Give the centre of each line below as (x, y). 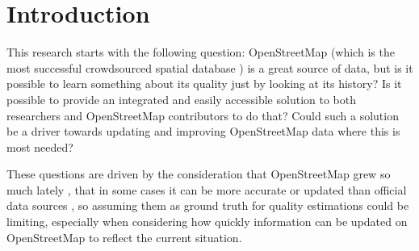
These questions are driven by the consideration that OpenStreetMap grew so (199, 174)
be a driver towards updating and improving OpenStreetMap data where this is (203, 131)
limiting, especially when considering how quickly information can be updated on (207, 222)
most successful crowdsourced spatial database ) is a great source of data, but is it (210, 67)
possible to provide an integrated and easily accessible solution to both (181, 99)
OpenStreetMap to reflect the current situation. (124, 237)
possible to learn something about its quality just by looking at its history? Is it (204, 84)
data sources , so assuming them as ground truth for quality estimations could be (208, 205)
